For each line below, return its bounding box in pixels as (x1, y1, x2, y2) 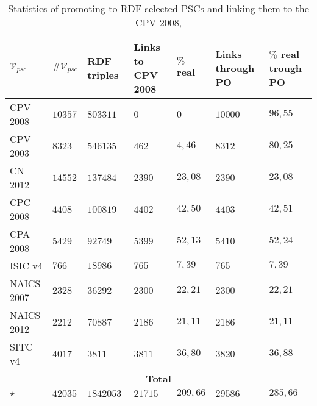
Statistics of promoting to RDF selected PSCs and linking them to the (8, 1, 309, 15)
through (215, 60, 255, 75)
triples (87, 68, 119, 82)
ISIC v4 (10, 258, 43, 272)
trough (269, 60, 302, 75)
